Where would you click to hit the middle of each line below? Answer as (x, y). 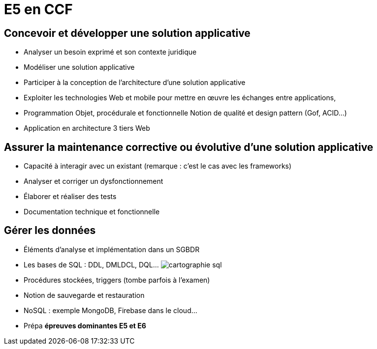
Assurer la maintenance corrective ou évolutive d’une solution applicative (189, 147)
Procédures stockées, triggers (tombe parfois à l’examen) (117, 280)
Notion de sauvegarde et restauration (84, 295)
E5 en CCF (38, 9)
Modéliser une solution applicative (79, 67)
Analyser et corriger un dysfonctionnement (94, 181)
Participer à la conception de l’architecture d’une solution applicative (135, 83)
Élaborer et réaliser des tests (70, 197)
